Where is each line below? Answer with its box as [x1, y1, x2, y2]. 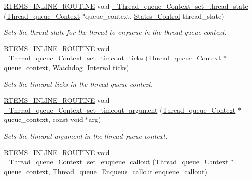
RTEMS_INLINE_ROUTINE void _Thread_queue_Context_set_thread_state [4, 1, 248, 11]
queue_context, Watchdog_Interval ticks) [4, 62, 129, 72]
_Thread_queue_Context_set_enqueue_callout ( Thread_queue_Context [4, 157, 229, 167]
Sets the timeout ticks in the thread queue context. [4, 79, 153, 89]
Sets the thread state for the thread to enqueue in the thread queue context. [4, 27, 227, 37]
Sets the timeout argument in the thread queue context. [4, 130, 168, 140]
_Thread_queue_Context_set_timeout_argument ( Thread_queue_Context [4, 104, 236, 115]
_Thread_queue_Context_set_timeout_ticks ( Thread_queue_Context [4, 53, 221, 63]
